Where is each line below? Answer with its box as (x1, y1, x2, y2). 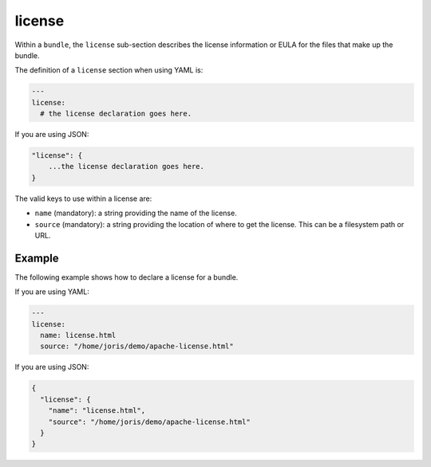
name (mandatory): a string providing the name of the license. (34, 208, 237, 218)
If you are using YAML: (14, 287, 89, 296)
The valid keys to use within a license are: (14, 194, 152, 203)
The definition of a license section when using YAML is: (14, 65, 204, 75)
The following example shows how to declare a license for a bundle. (14, 272, 239, 282)
